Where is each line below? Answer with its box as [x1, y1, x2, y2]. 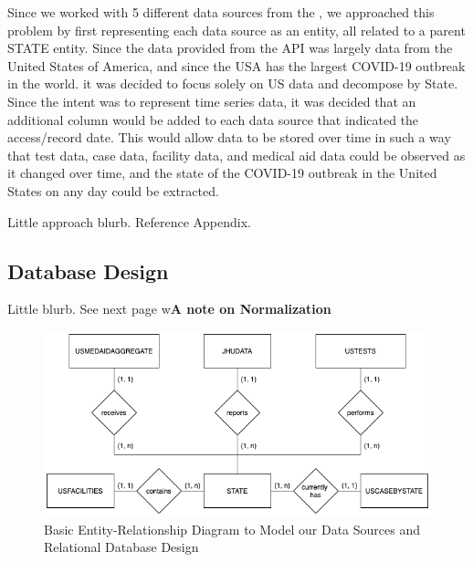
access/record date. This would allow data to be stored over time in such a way [7, 128, 451, 147]
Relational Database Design [44, 537, 199, 557]
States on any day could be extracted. [7, 181, 219, 200]
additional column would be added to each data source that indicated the [7, 109, 419, 129]
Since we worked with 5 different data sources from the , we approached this [7, 3, 435, 21]
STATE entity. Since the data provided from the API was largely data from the [7, 38, 453, 57]
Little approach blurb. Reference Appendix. [7, 212, 251, 231]
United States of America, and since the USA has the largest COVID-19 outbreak [7, 56, 466, 75]
